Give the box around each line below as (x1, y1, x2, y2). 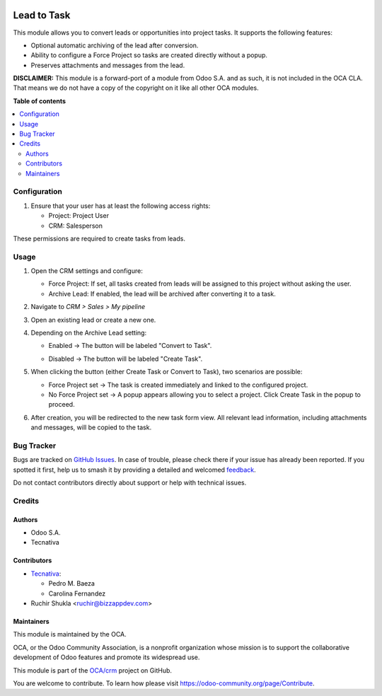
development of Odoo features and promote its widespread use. (13, 653, 200, 661)
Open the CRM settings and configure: (30, 267, 143, 275)
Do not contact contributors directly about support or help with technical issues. (13, 478, 247, 487)
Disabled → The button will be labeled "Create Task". (48, 354, 203, 363)
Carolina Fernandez (48, 589, 106, 598)
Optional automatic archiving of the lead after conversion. (30, 41, 199, 50)
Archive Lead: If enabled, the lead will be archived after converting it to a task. (48, 289, 276, 298)
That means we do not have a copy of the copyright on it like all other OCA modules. (13, 83, 259, 92)
